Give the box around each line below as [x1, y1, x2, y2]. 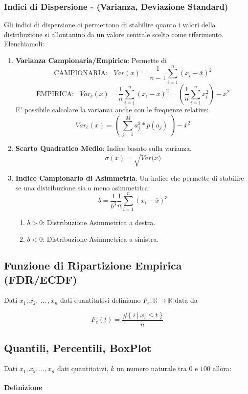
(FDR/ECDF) [4, 272, 77, 287]
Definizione [4, 382, 43, 393]
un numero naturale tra [116, 363, 187, 373]
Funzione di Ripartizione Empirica [4, 258, 182, 273]
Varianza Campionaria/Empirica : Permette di [15, 55, 167, 65]
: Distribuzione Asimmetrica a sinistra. [43, 234, 159, 244]
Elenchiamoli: [4, 39, 45, 49]
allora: [212, 363, 231, 373]
